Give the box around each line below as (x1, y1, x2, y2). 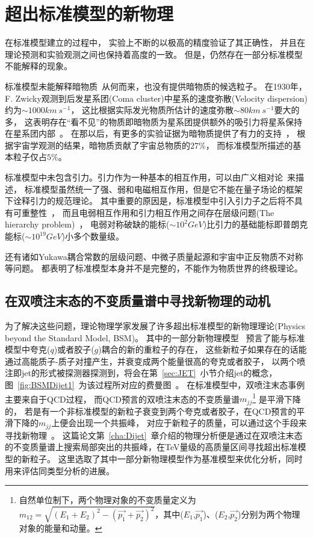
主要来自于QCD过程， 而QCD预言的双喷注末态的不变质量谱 (5, 392, 240, 405)
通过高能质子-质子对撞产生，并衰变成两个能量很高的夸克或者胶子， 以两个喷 (5, 354, 306, 367)
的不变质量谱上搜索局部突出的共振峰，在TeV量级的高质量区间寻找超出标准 (5, 441, 298, 453)
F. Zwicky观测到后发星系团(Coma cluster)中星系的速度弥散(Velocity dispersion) (5, 91, 308, 104)
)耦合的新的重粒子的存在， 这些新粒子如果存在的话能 (98, 343, 307, 356)
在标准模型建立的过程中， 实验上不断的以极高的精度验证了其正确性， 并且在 (5, 36, 306, 49)
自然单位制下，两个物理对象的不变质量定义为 (19, 493, 196, 506)
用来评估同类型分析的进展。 (5, 464, 114, 477)
